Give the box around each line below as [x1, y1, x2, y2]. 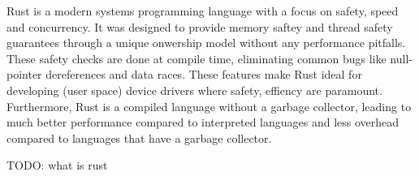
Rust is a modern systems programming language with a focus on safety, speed [6, 2, 399, 19]
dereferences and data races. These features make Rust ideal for [45, 66, 362, 83]
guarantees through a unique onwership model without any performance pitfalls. [6, 34, 406, 51]
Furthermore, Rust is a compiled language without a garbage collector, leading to [6, 97, 412, 114]
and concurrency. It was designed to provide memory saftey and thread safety [6, 18, 393, 35]
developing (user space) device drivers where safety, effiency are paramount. [6, 81, 382, 98]
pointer [6, 66, 42, 83]
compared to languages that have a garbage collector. [6, 129, 272, 146]
